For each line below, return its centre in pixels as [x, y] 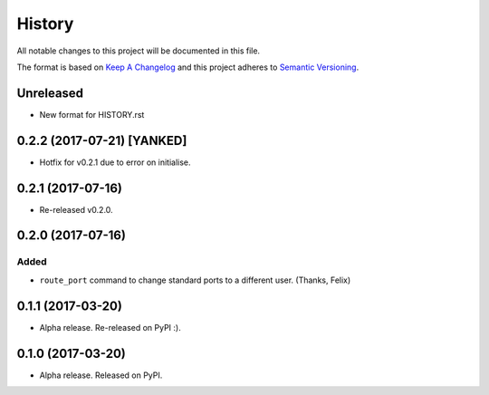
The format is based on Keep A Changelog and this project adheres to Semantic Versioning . [188, 67]
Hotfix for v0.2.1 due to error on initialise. [115, 162]
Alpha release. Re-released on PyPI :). [110, 327]
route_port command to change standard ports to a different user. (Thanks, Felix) [195, 280]
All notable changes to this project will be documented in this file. [139, 51]
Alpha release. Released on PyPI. [101, 375]
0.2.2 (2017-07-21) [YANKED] [102, 140]
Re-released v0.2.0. [76, 209]
